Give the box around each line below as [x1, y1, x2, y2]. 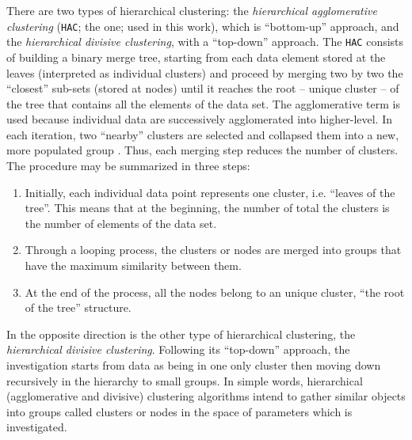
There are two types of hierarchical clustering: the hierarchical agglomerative [6, 2, 377, 18]
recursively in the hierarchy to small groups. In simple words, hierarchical [6, 372, 363, 389]
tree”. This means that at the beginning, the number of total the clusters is [25, 199, 390, 216]
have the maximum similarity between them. [25, 257, 242, 274]
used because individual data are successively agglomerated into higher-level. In [6, 111, 392, 127]
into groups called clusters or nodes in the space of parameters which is [6, 403, 353, 419]
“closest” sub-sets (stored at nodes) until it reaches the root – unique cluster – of [6, 80, 399, 97]
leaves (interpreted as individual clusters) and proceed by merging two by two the [6, 64, 403, 81]
